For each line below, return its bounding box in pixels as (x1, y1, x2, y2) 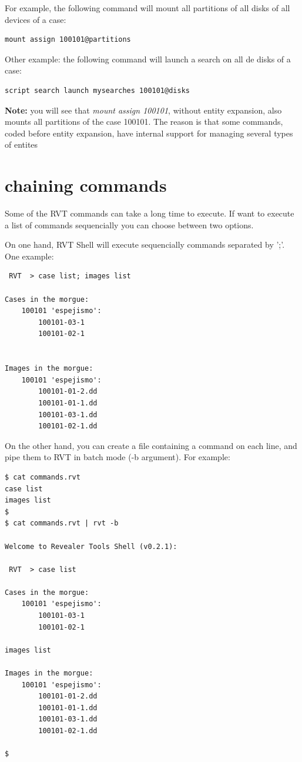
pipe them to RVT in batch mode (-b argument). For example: (5, 451, 230, 463)
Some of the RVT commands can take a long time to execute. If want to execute (5, 207, 294, 219)
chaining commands (5, 173, 167, 197)
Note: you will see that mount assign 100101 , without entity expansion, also (5, 104, 282, 116)
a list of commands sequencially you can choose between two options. (5, 218, 254, 231)
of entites (5, 138, 38, 151)
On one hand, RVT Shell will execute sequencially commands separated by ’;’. (5, 238, 285, 251)
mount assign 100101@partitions (5, 35, 131, 44)
